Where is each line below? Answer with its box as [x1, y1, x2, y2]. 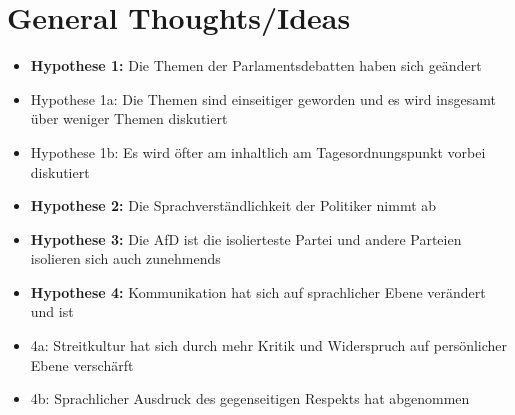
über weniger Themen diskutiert [30, 108, 228, 129]
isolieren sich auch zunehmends [30, 248, 221, 269]
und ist [30, 301, 74, 322]
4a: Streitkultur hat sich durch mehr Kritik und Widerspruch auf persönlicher [30, 335, 508, 356]
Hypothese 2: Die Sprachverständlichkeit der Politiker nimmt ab [30, 195, 437, 216]
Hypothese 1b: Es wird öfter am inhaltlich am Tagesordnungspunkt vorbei [30, 141, 486, 162]
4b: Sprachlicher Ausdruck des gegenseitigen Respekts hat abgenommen [30, 388, 470, 409]
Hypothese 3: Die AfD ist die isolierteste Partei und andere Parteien [30, 228, 462, 249]
